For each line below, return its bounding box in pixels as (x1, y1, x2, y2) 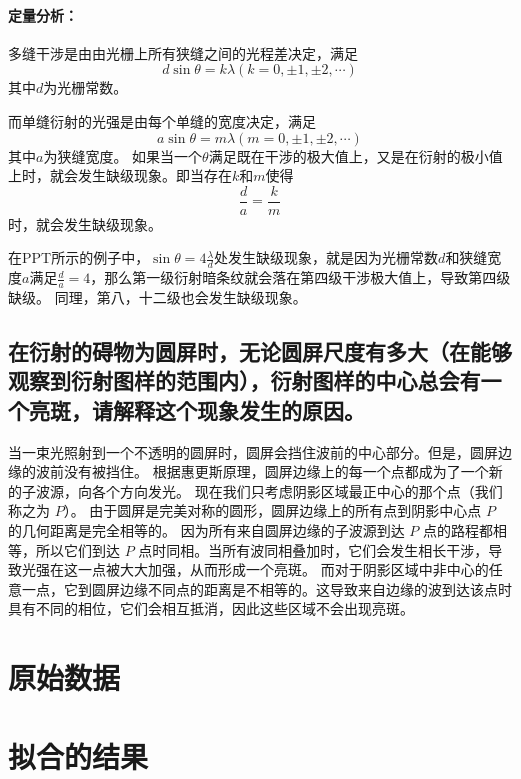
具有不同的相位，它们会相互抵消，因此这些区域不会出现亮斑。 (8, 598, 414, 619)
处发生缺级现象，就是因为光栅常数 (214, 247, 439, 268)
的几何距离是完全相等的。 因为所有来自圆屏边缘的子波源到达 (8, 520, 405, 541)
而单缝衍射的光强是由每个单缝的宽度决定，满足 (8, 110, 316, 131)
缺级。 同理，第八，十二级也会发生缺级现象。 (8, 287, 307, 308)
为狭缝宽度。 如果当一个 (43, 145, 203, 166)
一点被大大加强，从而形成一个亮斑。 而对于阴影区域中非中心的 (77, 559, 489, 580)
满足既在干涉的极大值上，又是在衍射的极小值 (208, 145, 503, 166)
